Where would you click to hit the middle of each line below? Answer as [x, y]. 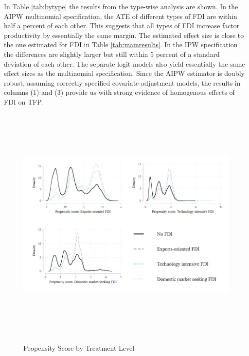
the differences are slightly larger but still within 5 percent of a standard [112, 54]
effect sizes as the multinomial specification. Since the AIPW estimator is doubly [124, 73]
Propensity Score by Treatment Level [79, 347]
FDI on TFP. [24, 101]
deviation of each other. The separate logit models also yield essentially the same [124, 63]
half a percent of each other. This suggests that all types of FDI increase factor [122, 26]
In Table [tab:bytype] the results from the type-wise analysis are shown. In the [121, 6]
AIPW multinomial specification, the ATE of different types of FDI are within [121, 16]
